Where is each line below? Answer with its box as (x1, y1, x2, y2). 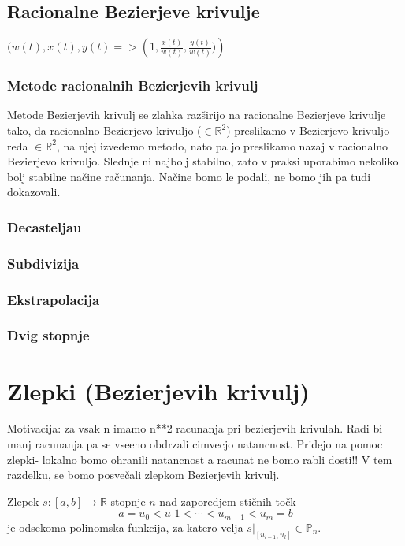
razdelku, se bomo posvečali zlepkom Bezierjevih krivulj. (7, 466, 280, 483)
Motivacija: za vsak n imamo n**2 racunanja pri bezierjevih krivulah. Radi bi (7, 420, 383, 436)
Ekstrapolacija (7, 289, 100, 309)
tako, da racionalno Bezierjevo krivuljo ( (7, 122, 202, 139)
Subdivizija (7, 253, 80, 273)
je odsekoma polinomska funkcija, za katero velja (7, 518, 243, 535)
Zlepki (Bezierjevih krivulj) (7, 374, 310, 407)
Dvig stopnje (7, 325, 90, 345)
